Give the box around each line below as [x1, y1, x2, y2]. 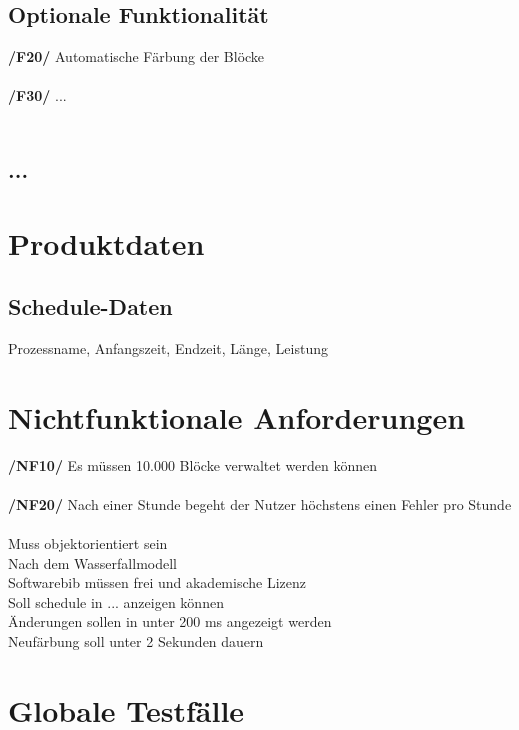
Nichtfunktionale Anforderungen [8, 396, 466, 437]
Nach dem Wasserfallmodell [8, 552, 177, 573]
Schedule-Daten [8, 291, 173, 322]
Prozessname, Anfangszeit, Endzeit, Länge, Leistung [8, 337, 329, 358]
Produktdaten [8, 222, 205, 263]
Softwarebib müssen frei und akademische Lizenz [8, 572, 306, 593]
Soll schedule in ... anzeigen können [8, 591, 224, 612]
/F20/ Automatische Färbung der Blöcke [8, 46, 265, 67]
